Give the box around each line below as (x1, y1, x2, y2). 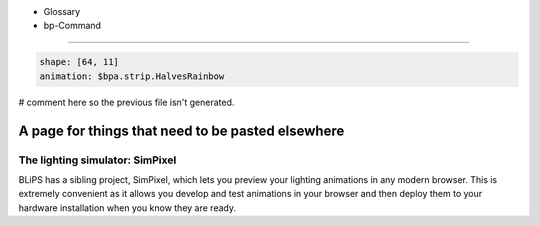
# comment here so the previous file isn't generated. (18, 96, 235, 108)
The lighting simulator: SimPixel (18, 153, 177, 167)
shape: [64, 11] (39, 56, 120, 68)
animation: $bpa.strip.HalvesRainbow (39, 70, 225, 82)
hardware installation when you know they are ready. (18, 201, 237, 214)
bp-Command (43, 20, 102, 32)
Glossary (43, 6, 81, 17)
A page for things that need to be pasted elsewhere (18, 122, 345, 139)
